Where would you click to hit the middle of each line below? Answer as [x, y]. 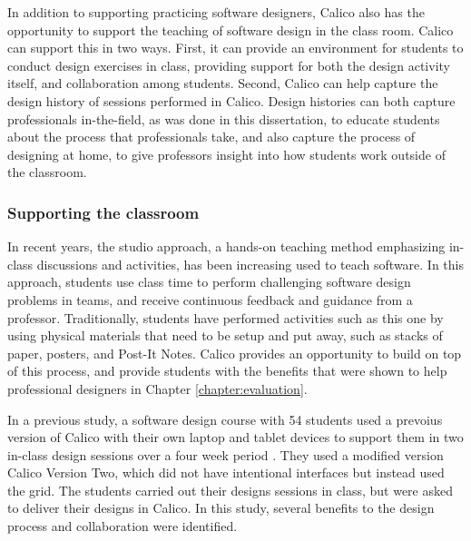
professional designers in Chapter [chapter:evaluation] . [157, 388]
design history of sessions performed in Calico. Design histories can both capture [231, 100]
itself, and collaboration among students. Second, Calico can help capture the [223, 83]
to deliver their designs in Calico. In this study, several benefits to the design [221, 508]
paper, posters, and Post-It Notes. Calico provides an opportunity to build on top [235, 353]
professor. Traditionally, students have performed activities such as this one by [226, 317]
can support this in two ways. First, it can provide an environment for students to [235, 48]
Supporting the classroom [103, 212]
